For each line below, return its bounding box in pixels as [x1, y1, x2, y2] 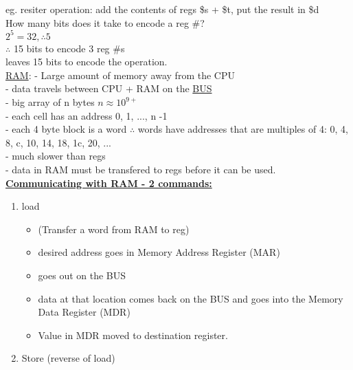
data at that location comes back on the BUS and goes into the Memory [38, 291, 343, 305]
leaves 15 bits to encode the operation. [5, 54, 168, 69]
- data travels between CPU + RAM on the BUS [5, 81, 212, 96]
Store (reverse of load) [21, 351, 115, 365]
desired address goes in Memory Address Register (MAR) [38, 245, 280, 259]
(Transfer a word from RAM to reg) [38, 221, 190, 236]
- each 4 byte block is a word [5, 122, 127, 136]
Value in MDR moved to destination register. [38, 327, 228, 342]
